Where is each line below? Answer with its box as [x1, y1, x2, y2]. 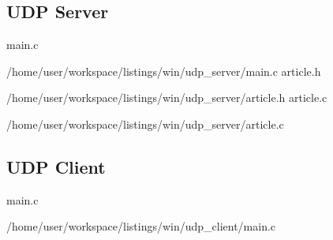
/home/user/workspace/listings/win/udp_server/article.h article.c [6, 89, 327, 106]
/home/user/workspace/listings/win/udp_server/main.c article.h [6, 62, 321, 79]
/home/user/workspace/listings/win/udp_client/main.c [6, 218, 276, 234]
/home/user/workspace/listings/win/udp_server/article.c [6, 115, 284, 132]
